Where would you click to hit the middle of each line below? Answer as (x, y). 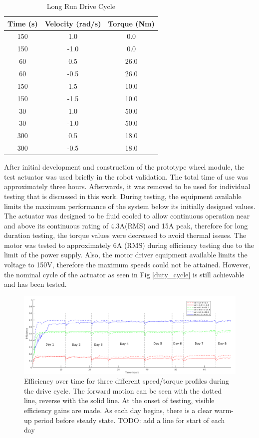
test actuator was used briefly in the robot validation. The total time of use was (126, 176)
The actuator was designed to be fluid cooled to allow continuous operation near (127, 216)
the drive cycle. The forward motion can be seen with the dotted (123, 390)
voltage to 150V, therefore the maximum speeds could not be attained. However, (127, 265)
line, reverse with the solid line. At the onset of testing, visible (119, 400)
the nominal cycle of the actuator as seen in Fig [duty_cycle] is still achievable (124, 274)
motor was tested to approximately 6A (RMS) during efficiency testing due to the (129, 245)
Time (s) (23, 23)
